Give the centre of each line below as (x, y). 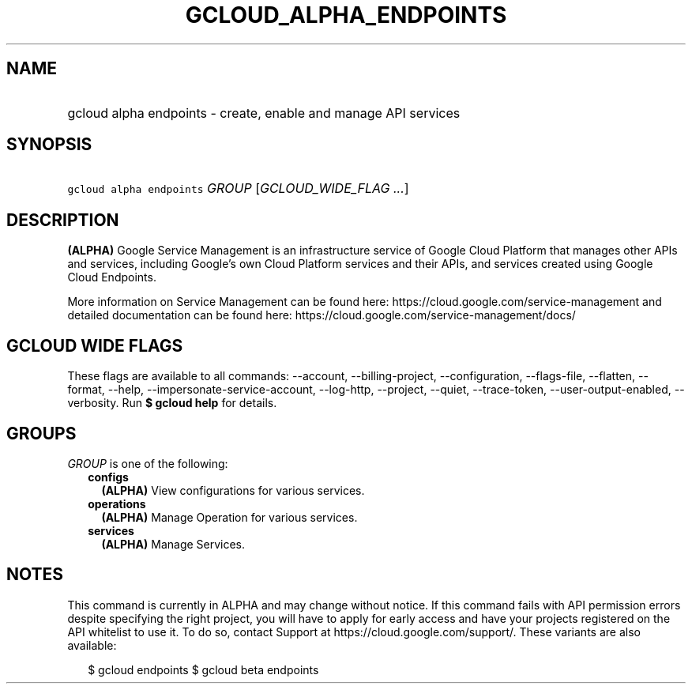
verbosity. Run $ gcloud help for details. (172, 403)
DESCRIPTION (63, 220)
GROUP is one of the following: (148, 463)
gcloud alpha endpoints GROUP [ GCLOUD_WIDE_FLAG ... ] (238, 189)
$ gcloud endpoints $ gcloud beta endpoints (203, 669)
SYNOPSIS (49, 145)
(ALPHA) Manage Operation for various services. (229, 517)
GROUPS (41, 433)
